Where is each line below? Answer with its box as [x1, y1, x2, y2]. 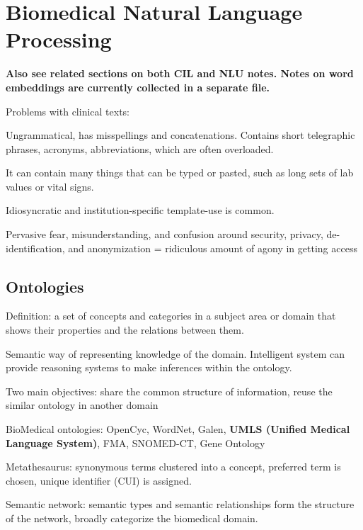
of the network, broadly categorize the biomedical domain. [6, 510, 258, 525]
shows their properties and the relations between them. [6, 322, 244, 337]
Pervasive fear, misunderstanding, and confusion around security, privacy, [6, 227, 323, 242]
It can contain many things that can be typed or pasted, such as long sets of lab [6, 165, 354, 180]
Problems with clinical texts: [6, 103, 129, 118]
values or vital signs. [6, 179, 94, 193]
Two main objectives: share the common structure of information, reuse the [6, 383, 333, 398]
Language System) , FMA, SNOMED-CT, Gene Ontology [6, 435, 265, 450]
